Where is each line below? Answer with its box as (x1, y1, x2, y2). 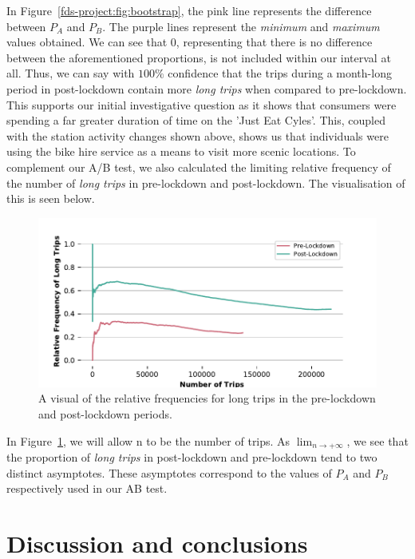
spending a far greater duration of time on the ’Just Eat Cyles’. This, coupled (6, 112, 385, 129)
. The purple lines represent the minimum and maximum (102, 18, 380, 34)
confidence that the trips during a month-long (168, 65, 392, 81)
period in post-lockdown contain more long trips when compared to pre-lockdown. (6, 80, 407, 97)
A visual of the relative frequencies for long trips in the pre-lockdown (38, 390, 376, 406)
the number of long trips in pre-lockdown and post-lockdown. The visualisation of (6, 174, 405, 191)
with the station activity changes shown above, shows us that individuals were (6, 127, 389, 144)
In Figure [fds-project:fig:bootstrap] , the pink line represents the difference (6, 2, 372, 18)
